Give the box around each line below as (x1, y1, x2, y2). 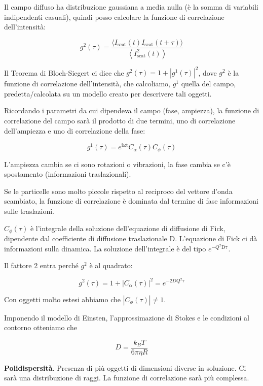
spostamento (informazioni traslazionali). (4, 169, 131, 179)
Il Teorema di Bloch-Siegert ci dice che (4, 67, 124, 78)
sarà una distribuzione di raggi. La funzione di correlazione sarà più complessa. (4, 372, 249, 383)
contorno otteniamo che (4, 322, 77, 333)
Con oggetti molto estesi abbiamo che (4, 294, 121, 304)
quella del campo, (181, 78, 236, 89)
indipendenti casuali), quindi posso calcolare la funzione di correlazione (4, 11, 224, 22)
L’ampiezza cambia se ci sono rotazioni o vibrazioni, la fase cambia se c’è (4, 158, 231, 169)
